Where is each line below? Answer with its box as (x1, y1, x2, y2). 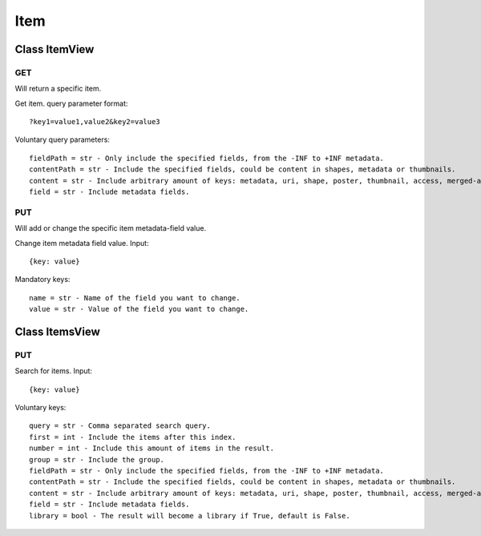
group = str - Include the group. (29, 455, 164, 464)
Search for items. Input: (14, 366, 92, 376)
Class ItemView (14, 42, 95, 56)
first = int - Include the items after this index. (29, 433, 236, 441)
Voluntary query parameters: (14, 135, 110, 144)
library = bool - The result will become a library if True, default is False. (29, 511, 350, 520)
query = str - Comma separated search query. (29, 421, 212, 430)
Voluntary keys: (14, 403, 67, 413)
